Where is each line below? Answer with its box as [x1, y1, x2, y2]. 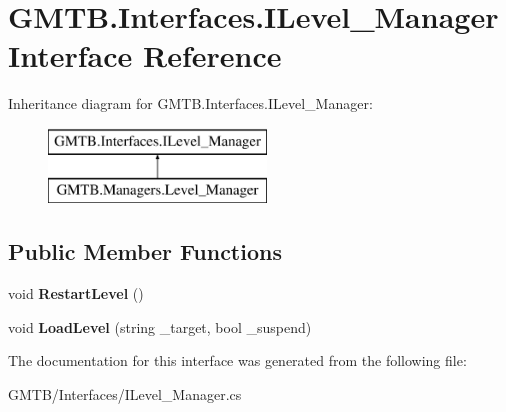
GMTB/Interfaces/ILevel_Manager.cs [8, 384, 242, 405]
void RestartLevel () [8, 283, 144, 304]
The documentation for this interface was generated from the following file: [8, 350, 467, 371]
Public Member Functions [8, 236, 282, 267]
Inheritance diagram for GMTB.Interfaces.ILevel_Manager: [8, 93, 373, 114]
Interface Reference [8, 35, 282, 76]
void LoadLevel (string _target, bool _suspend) [8, 316, 312, 337]
